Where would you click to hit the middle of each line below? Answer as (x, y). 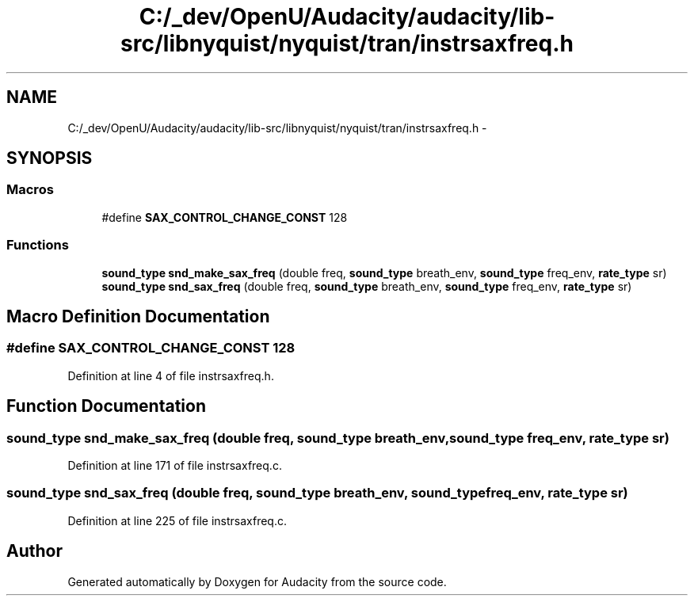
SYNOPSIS (50, 158)
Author (34, 551)
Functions (38, 245)
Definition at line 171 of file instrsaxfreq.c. (175, 465)
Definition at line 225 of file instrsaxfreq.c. (177, 520)
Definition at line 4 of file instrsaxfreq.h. (171, 375)
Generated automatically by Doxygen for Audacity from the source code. (257, 581)
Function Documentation (106, 406)
